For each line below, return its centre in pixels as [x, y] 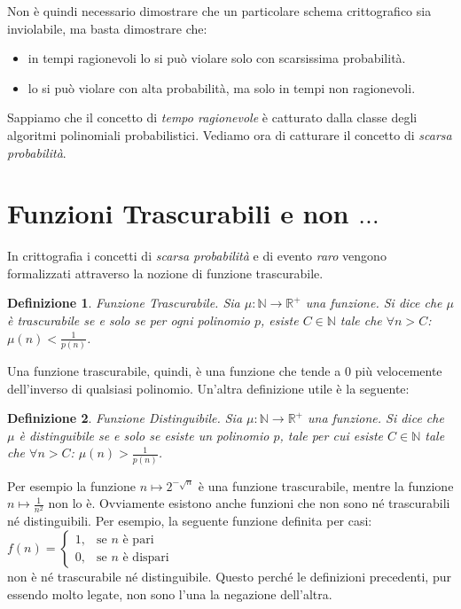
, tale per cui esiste [332, 435]
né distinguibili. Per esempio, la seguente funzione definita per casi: [190, 521]
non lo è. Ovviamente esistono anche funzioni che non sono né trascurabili [249, 503]
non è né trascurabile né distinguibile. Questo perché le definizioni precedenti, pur [229, 576]
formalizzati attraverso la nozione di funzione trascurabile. [165, 273]
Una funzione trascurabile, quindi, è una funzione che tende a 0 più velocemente [225, 370]
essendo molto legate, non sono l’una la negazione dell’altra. [170, 593]
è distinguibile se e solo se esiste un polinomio [144, 435]
